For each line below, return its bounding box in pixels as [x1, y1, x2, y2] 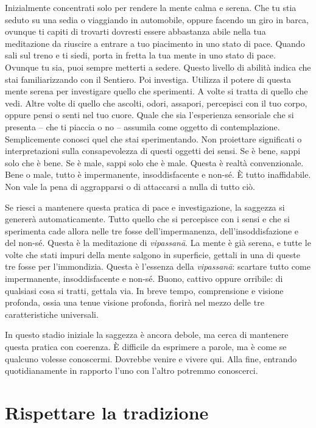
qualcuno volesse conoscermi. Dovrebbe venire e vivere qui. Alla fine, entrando [5, 352, 297, 365]
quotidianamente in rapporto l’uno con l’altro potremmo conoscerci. [5, 364, 258, 377]
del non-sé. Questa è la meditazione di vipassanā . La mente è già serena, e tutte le [5, 236, 311, 249]
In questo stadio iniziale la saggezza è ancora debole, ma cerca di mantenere [5, 328, 289, 341]
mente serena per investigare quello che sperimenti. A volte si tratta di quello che [5, 85, 308, 97]
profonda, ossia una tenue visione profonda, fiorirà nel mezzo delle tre [5, 296, 264, 309]
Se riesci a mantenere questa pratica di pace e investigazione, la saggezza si [5, 200, 285, 213]
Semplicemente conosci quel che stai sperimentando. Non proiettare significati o [5, 132, 302, 145]
